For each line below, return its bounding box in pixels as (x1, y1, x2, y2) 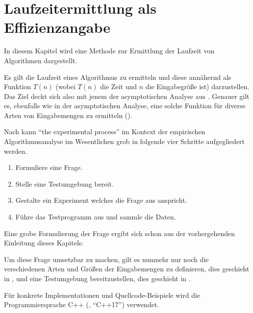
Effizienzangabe (4, 17, 111, 37)
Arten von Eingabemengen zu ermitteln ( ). (4, 110, 132, 120)
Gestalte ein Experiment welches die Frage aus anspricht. (15, 195, 187, 205)
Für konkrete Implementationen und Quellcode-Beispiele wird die (4, 289, 201, 300)
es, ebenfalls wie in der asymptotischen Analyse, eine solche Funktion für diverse (4, 100, 246, 111)
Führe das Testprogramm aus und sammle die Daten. (15, 212, 176, 222)
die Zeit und (100, 81, 137, 92)
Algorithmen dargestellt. (4, 55, 77, 65)
